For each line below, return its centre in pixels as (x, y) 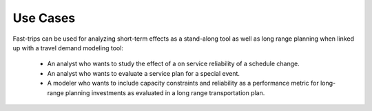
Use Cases (44, 18)
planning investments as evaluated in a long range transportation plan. (165, 92)
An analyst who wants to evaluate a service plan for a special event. (144, 73)
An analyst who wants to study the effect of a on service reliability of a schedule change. (173, 64)
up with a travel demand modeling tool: (68, 48)
